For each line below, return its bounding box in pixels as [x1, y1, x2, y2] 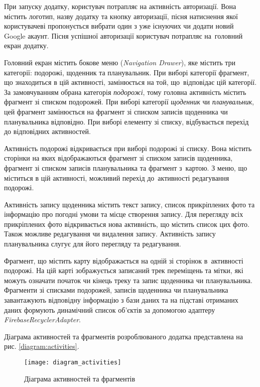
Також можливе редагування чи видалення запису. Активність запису [4, 228, 216, 239]
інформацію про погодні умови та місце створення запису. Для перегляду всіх [4, 209, 243, 219]
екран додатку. [4, 40, 49, 51]
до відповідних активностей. [4, 126, 91, 137]
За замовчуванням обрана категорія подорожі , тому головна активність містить [4, 86, 246, 97]
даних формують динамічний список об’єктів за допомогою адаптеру [4, 304, 215, 315]
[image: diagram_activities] [24, 359, 121, 366]
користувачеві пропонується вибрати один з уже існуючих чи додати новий [4, 21, 234, 31]
